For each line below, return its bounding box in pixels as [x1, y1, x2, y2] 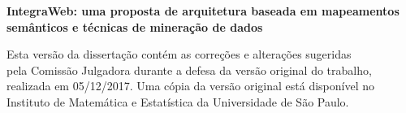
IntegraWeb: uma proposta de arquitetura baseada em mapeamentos [6, 2, 400, 19]
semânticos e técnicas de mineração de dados [6, 18, 263, 35]
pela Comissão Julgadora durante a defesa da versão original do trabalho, [6, 61, 372, 78]
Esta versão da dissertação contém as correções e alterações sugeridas [6, 46, 352, 63]
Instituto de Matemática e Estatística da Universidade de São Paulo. [6, 93, 349, 110]
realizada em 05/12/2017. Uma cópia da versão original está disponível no [6, 77, 374, 94]
